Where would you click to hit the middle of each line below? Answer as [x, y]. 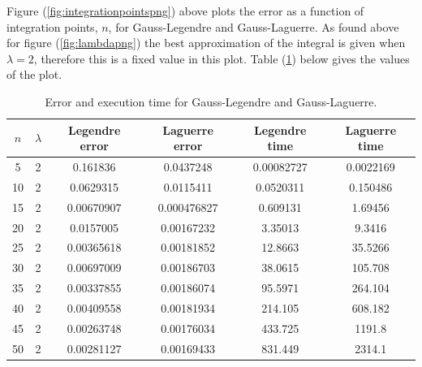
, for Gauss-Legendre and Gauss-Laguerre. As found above [254, 26]
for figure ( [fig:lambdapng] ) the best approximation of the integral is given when [206, 43]
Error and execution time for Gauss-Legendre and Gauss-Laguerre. [211, 101]
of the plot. [34, 74]
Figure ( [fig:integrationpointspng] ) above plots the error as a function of [185, 11]
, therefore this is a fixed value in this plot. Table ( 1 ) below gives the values [222, 58]
